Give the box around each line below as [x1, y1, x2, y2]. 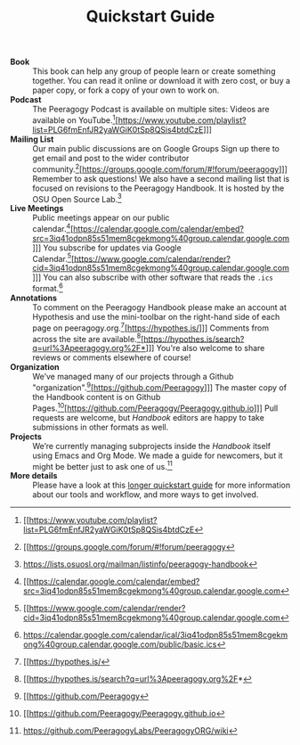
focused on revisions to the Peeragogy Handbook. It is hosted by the [32, 183, 285, 193]
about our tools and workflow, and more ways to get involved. [32, 489, 259, 500]
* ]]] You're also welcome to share [140, 343, 265, 354]
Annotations [10, 292, 57, 304]
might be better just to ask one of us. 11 [32, 459, 173, 471]
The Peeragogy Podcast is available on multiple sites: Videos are [32, 104, 270, 115]
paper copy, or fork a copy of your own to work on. [32, 85, 220, 95]
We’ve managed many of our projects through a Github [32, 372, 234, 382]
